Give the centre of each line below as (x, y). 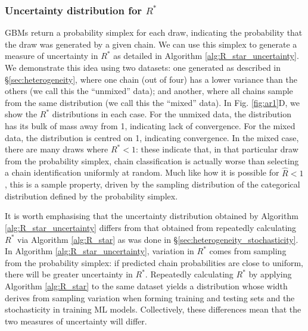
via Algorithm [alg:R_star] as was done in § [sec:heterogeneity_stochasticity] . (158, 239)
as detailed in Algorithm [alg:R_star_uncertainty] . (206, 56)
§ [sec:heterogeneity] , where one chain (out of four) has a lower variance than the (151, 79)
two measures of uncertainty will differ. (76, 321)
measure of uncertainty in (52, 56)
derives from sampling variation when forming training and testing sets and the (150, 297)
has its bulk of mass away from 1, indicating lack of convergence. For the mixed (150, 125)
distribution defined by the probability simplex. (91, 196)
